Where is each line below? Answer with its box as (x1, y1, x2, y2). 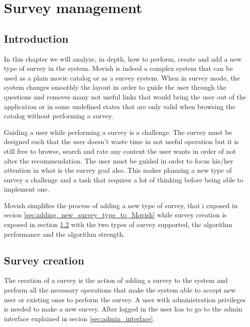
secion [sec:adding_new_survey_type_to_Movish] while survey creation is (4, 210, 227, 220)
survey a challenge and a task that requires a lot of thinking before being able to (4, 174, 243, 184)
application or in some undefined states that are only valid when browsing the (4, 101, 235, 111)
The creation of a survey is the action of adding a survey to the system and (4, 275, 228, 285)
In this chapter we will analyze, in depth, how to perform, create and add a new (4, 53, 242, 64)
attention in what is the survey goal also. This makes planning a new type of (4, 165, 232, 175)
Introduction (4, 31, 69, 46)
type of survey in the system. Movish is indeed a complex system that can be (4, 63, 233, 73)
